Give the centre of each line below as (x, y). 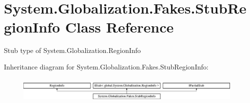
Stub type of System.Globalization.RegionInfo (72, 50)
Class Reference (119, 27)
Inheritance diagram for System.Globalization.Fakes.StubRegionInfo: (106, 66)
